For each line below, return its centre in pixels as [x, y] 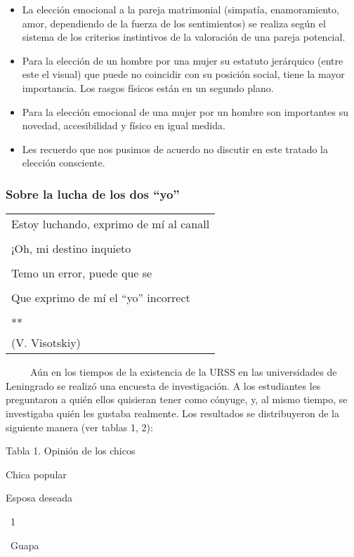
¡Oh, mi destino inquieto [71, 249]
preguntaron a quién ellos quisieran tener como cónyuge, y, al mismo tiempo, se [177, 399]
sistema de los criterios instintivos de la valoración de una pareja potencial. [184, 37]
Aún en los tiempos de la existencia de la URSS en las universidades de [183, 372]
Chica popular [36, 474]
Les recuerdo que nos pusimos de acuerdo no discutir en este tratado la [175, 149]
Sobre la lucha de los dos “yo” [93, 194]
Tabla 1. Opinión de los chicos [71, 451]
